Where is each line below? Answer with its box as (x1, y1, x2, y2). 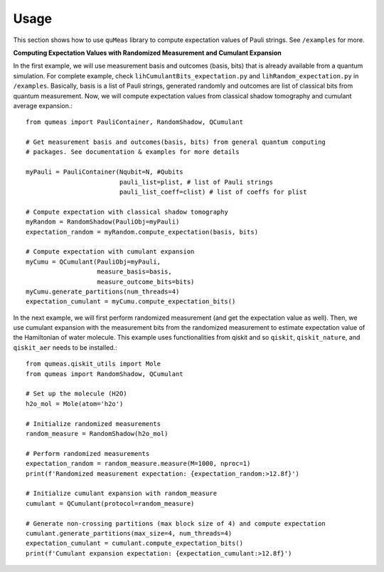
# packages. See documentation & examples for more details (26, 148, 240, 156)
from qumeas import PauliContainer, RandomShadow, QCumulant (26, 118, 243, 126)
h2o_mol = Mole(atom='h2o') (26, 400, 124, 407)
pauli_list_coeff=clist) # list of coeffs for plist (119, 188, 307, 196)
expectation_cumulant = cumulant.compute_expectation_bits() (26, 539, 243, 548)
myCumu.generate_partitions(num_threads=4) (26, 287, 180, 296)
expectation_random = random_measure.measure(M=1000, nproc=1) (26, 459, 251, 468)
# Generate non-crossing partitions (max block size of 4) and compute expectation (26, 519, 326, 527)
